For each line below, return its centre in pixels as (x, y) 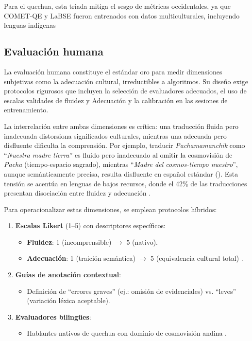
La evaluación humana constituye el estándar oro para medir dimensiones (113, 71)
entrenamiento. (26, 110)
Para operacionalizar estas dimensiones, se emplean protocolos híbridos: (110, 209)
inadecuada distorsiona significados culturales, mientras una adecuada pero (115, 135)
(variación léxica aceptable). (68, 300)
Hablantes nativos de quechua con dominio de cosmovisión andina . (127, 333)
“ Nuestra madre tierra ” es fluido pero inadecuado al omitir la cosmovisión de (118, 154)
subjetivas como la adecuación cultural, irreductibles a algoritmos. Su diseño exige (126, 81)
